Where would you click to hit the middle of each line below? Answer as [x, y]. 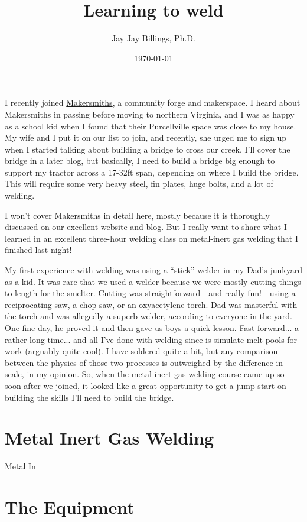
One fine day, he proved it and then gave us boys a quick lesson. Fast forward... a [152, 328]
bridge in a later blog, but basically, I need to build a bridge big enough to [140, 161]
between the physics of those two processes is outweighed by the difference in [144, 362]
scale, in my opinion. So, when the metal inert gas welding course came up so [145, 374]
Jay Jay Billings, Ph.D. [153, 38]
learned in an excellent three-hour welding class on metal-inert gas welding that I [151, 238]
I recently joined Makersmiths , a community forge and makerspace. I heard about [153, 103]
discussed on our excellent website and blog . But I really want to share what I [146, 227]
